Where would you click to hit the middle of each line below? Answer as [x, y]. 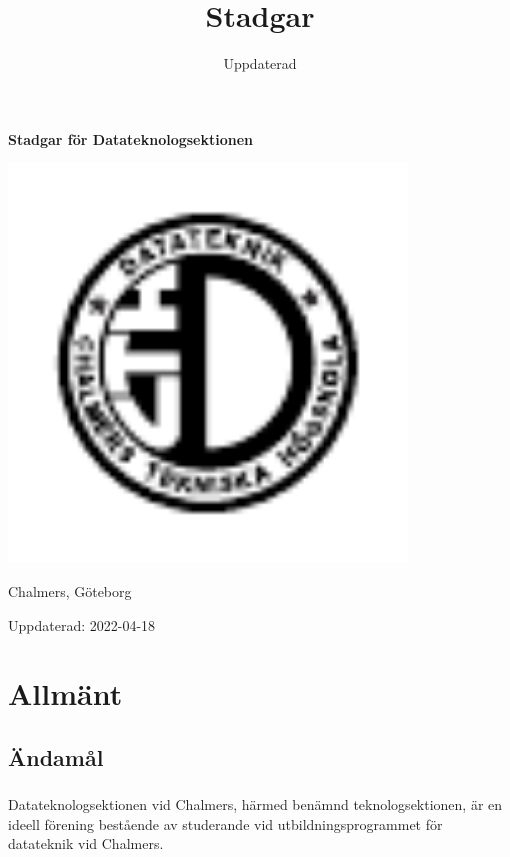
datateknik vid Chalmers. [86, 843]
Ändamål [56, 756]
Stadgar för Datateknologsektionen [131, 138]
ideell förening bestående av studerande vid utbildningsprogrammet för [225, 823]
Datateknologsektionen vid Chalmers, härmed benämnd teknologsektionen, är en [255, 804]
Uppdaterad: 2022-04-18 [82, 624]
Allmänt [65, 693]
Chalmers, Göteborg [70, 590]
